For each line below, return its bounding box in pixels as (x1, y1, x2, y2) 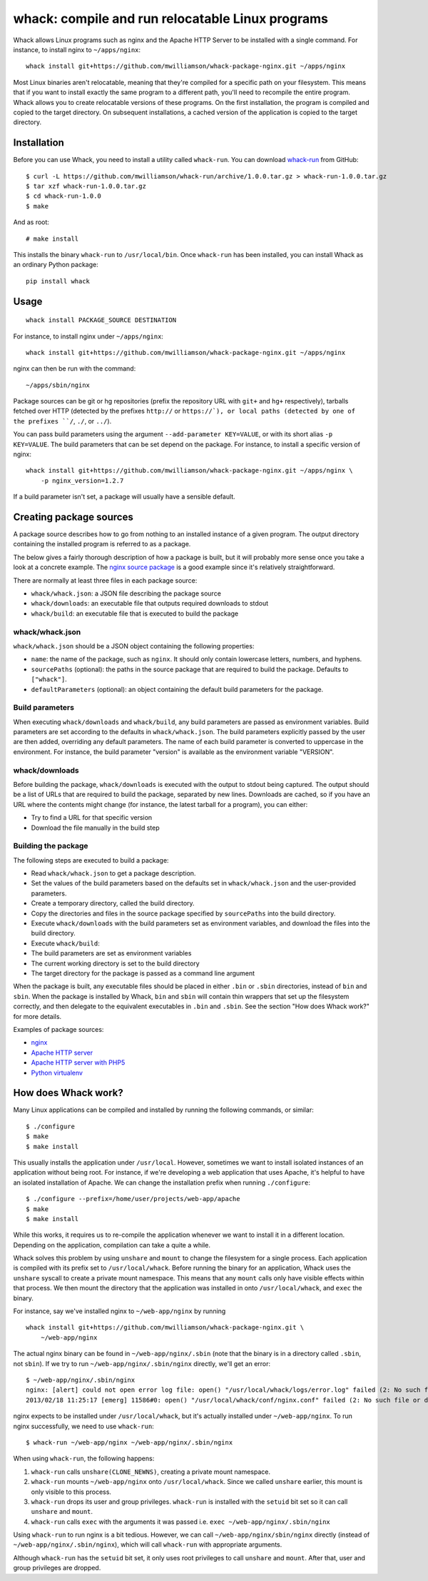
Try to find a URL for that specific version (31, 813, 153, 822)
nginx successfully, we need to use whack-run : (13, 1422, 155, 1430)
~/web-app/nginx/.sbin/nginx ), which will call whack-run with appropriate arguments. (13, 1540, 282, 1549)
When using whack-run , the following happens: (13, 1454, 155, 1463)
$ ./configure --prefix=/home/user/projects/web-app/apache (26, 1195, 240, 1203)
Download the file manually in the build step (31, 823, 160, 832)
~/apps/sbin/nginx (26, 381, 91, 389)
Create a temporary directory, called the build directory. (31, 899, 195, 908)
